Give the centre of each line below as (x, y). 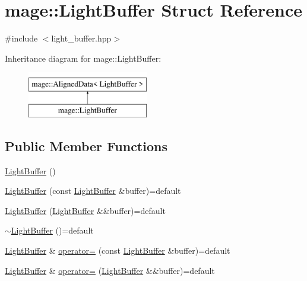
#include (21, 38)
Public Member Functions (86, 146)
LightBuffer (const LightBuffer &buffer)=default (93, 191)
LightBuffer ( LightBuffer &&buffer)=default (85, 210)
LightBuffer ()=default (52, 230)
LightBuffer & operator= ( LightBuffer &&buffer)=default (110, 270)
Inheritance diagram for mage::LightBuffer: (83, 58)
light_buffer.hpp (81, 38)
